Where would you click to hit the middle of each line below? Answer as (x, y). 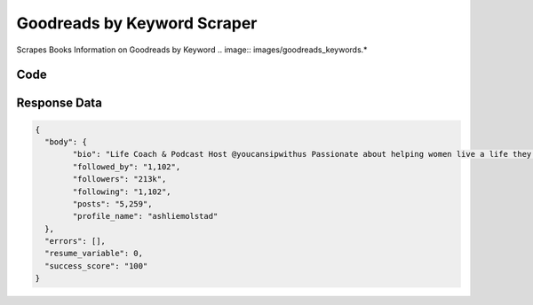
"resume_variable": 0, (94, 254)
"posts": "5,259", (112, 203)
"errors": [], (76, 241)
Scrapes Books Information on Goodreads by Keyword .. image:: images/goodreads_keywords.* (192, 50)
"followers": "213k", (119, 179)
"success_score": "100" (96, 266)
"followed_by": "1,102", (127, 167)
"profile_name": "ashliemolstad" (145, 216)
